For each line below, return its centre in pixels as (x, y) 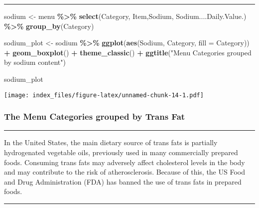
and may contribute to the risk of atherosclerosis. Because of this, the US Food (125, 172)
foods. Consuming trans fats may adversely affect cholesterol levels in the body (125, 162)
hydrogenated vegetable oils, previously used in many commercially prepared (121, 152)
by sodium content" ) (35, 62)
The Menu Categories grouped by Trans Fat (95, 116)
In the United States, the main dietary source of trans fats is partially (111, 142)
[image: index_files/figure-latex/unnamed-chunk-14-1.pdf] (104, 95)
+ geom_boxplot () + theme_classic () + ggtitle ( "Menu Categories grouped (128, 52)
